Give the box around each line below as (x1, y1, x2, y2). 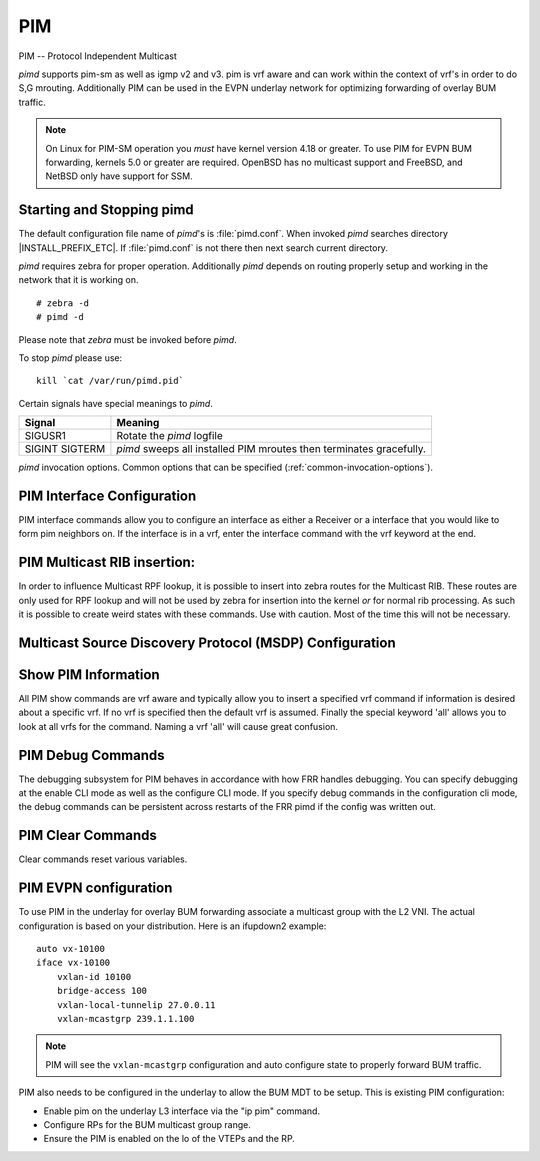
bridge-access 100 (56, 985, 148, 997)
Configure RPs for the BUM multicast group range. (43, 1118, 252, 1130)
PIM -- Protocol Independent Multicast (18, 50, 177, 62)
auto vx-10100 (36, 943, 105, 955)
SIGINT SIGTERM (24, 442, 106, 456)
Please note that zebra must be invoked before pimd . (18, 333, 237, 345)
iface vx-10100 (36, 957, 111, 969)
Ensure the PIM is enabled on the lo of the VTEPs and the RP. (43, 1133, 295, 1145)
